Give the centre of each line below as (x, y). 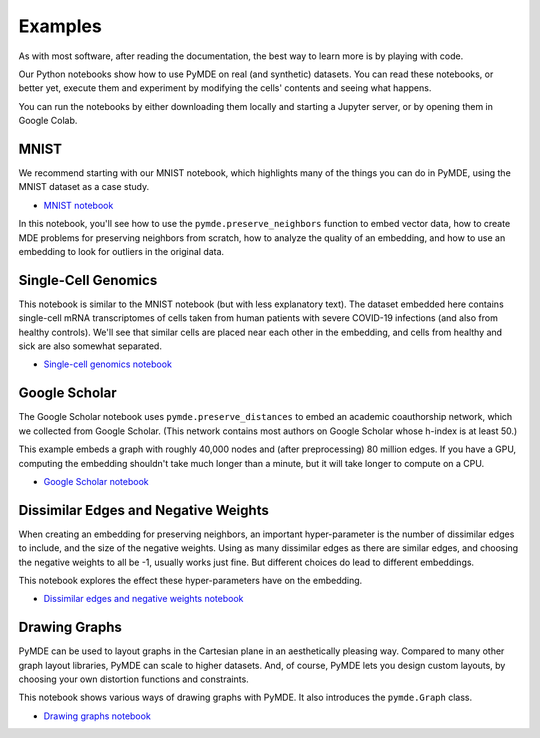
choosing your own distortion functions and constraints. (133, 679)
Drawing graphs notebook (97, 716)
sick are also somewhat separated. (90, 346)
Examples (60, 26)
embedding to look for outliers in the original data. (121, 251)
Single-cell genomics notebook (107, 364)
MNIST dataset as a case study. (84, 187)
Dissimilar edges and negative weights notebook (143, 599)
